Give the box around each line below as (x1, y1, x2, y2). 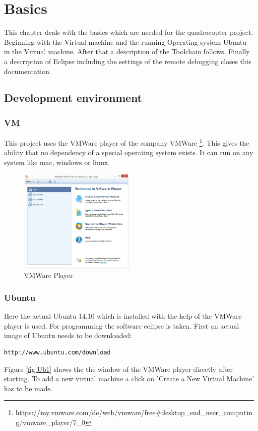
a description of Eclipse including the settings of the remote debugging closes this (4, 56, 252, 66)
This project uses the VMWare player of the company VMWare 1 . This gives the (4, 136, 250, 148)
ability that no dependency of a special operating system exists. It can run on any (4, 147, 254, 158)
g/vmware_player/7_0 (15, 417, 85, 428)
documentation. (4, 66, 51, 76)
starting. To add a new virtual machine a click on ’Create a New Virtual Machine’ (4, 373, 254, 384)
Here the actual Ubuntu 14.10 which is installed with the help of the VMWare (4, 311, 242, 321)
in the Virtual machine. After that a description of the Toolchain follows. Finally (4, 46, 250, 57)
